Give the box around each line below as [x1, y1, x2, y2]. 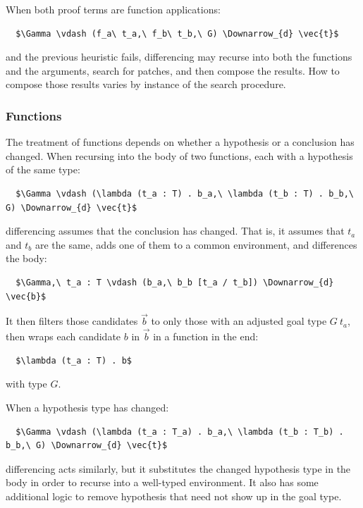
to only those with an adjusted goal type [151, 314, 327, 328]
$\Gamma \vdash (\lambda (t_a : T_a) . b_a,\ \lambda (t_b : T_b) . [16, 426, 344, 437]
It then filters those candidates [6, 314, 138, 328]
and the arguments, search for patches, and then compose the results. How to [6, 63, 340, 78]
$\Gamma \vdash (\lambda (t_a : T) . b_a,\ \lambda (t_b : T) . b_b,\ [16, 188, 354, 199]
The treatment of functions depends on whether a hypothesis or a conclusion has [6, 135, 355, 149]
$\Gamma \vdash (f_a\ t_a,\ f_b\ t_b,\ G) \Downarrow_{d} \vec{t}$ [16, 28, 339, 39]
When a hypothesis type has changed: [6, 399, 169, 414]
